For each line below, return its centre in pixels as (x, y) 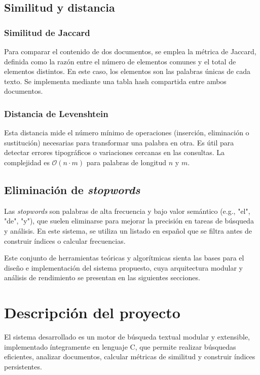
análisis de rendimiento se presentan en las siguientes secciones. (102, 277)
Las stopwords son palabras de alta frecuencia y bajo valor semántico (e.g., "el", (127, 211)
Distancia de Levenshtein (56, 113)
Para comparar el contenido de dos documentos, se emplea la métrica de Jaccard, (130, 51)
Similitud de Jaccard (47, 32)
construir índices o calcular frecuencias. (65, 240)
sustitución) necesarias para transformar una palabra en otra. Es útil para (119, 142)
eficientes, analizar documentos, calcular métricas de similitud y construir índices (130, 357)
